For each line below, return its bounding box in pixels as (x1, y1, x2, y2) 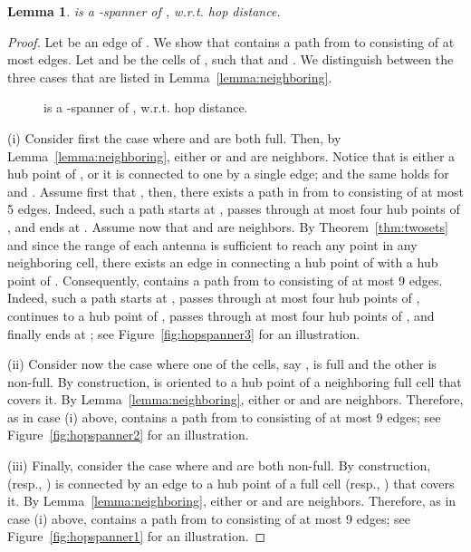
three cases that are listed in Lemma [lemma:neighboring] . (7, 67, 332, 86)
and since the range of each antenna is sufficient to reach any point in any (7, 235, 418, 254)
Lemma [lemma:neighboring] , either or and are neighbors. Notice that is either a (7, 146, 456, 165)
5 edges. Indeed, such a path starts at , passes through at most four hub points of (7, 199, 460, 218)
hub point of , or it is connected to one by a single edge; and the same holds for (7, 164, 449, 183)
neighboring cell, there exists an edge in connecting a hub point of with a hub (7, 253, 438, 272)
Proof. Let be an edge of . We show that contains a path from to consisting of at (7, 32, 455, 51)
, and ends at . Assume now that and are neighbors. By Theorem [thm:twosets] (7, 217, 448, 236)
